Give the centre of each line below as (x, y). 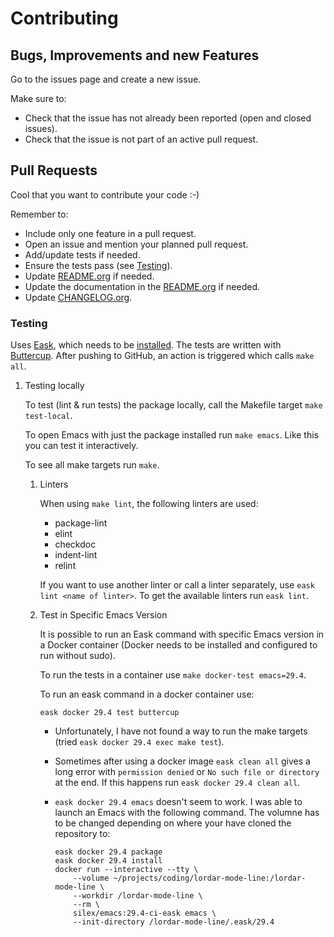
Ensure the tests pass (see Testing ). (98, 265)
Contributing (64, 18)
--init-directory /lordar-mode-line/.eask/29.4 (174, 922)
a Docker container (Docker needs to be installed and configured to (178, 645)
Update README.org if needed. (89, 276)
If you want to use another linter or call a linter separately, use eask (177, 585)
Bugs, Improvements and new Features (135, 55)
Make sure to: (38, 98)
